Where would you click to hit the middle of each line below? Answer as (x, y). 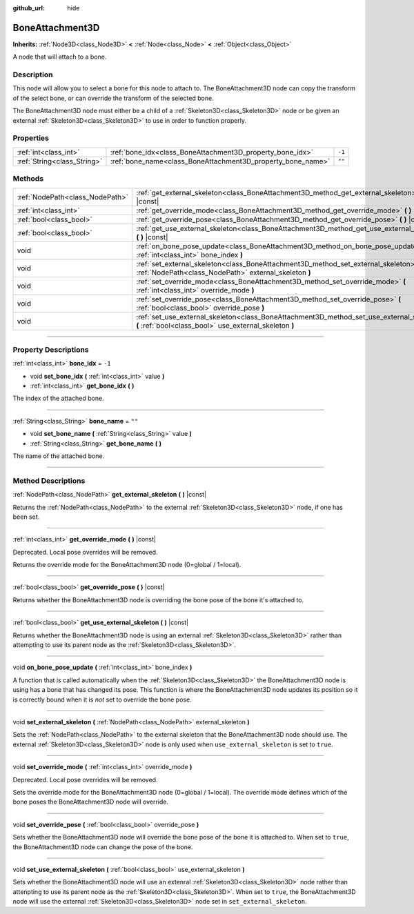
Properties (31, 138)
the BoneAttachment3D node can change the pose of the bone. (103, 847)
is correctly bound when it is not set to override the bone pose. (102, 699)
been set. (26, 517)
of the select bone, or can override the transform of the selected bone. (113, 98)
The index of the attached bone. (58, 398)
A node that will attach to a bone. (60, 57)
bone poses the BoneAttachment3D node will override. (91, 802)
